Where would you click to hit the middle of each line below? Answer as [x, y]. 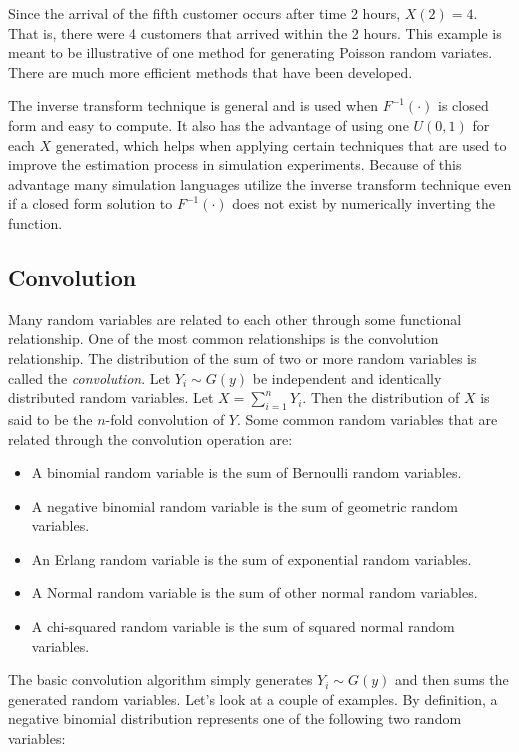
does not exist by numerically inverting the [364, 203]
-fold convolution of [165, 418]
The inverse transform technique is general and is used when [193, 105]
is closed [463, 105]
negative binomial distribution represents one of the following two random [235, 718]
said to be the [50, 418]
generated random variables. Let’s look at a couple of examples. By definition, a [253, 698]
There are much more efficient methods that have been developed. [210, 71]
